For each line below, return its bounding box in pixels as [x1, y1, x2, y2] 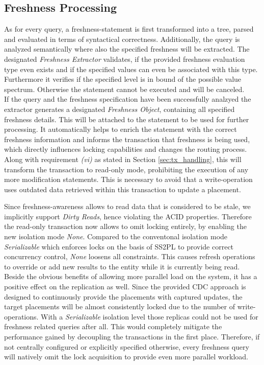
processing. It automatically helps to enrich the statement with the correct [4, 124, 237, 134]
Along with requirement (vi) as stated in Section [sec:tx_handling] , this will [4, 153, 242, 164]
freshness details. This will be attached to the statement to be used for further [4, 113, 249, 124]
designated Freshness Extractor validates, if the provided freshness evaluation [4, 53, 245, 64]
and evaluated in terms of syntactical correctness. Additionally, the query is [4, 33, 240, 44]
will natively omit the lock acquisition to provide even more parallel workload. [4, 351, 248, 362]
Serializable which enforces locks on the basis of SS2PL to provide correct [4, 241, 234, 252]
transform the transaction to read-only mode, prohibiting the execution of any [4, 164, 249, 174]
